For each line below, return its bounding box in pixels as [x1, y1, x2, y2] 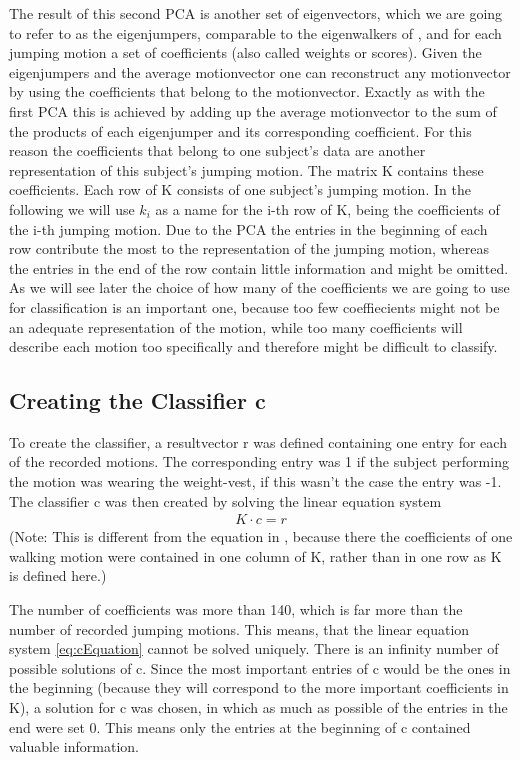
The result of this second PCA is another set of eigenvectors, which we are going [9, 3, 503, 23]
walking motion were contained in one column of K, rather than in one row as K [9, 545, 502, 566]
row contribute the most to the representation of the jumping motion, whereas [9, 238, 489, 259]
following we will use [9, 198, 135, 219]
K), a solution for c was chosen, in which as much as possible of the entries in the [9, 697, 508, 718]
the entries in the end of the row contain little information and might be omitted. [9, 257, 509, 278]
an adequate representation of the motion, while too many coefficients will [9, 316, 463, 337]
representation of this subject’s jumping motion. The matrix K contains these [9, 159, 484, 180]
